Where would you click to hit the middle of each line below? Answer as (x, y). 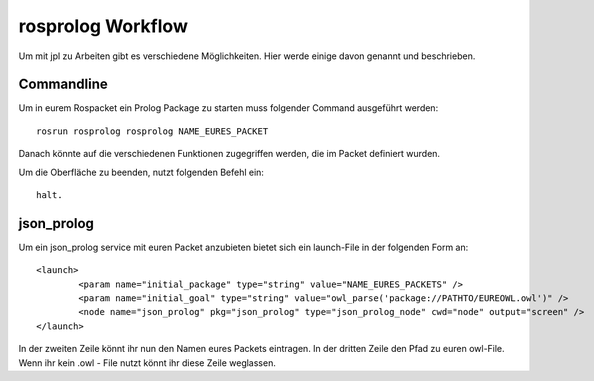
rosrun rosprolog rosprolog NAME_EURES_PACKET (152, 131)
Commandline (63, 84)
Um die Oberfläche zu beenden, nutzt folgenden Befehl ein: (141, 172)
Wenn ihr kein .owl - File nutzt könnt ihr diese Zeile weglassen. (147, 362)
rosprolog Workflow (103, 26)
